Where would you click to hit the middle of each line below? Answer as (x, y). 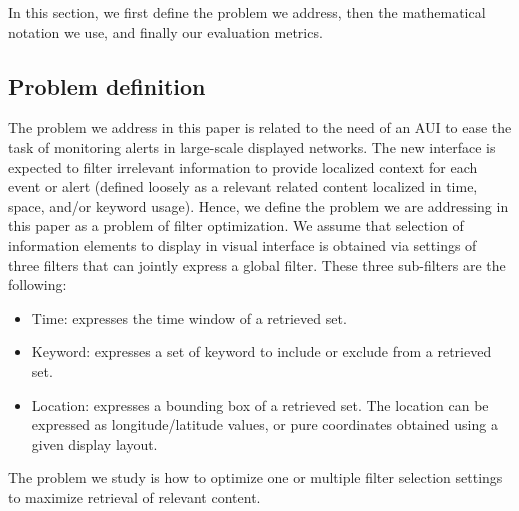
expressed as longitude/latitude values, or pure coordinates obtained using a (264, 424)
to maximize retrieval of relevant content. (134, 496)
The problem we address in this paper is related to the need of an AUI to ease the (260, 127)
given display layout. (94, 443)
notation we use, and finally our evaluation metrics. (165, 31)
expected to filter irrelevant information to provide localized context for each (243, 166)
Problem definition (107, 85)
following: (37, 284)
